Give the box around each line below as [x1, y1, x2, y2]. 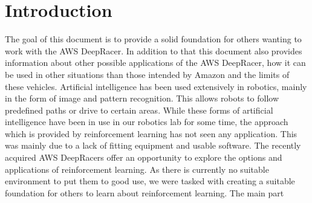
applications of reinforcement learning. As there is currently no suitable [5, 163, 269, 175]
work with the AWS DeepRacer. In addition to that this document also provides [5, 44, 302, 57]
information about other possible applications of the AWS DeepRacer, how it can [5, 56, 306, 69]
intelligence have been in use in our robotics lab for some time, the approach [5, 115, 288, 128]
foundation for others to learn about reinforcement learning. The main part [5, 186, 284, 199]
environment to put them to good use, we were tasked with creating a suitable [5, 175, 295, 187]
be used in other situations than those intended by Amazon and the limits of [5, 68, 290, 80]
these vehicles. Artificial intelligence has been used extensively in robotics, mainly [5, 80, 307, 92]
